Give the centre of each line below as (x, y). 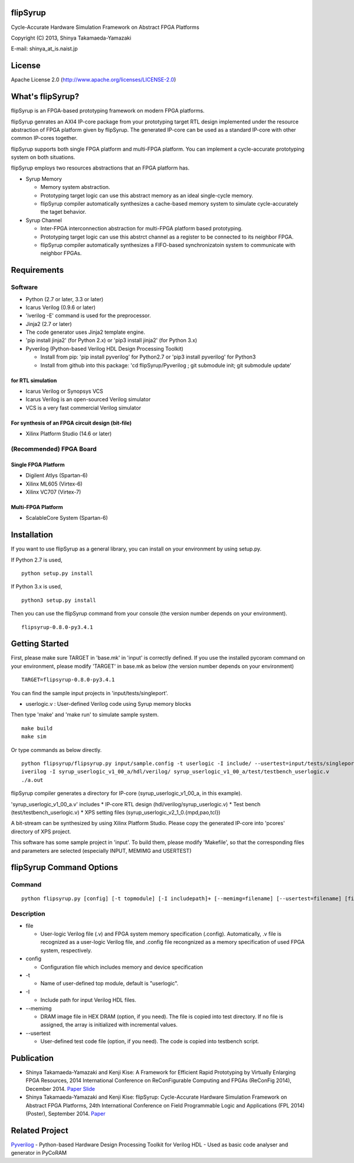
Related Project (40, 1130)
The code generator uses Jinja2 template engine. (86, 332)
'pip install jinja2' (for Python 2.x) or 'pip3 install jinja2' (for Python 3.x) (112, 340)
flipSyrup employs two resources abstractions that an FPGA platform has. (100, 168)
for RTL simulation (34, 380)
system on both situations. (43, 157)
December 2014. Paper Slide (60, 1089)
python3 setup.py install (59, 600)
